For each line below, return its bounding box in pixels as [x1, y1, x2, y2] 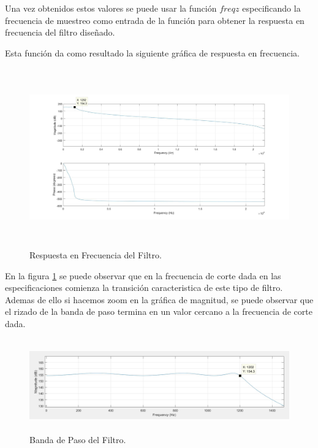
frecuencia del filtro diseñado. [5, 26, 115, 39]
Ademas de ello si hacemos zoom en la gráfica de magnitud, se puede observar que [5, 293, 314, 306]
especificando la [242, 2, 301, 14]
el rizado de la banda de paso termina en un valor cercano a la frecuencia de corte [5, 305, 312, 318]
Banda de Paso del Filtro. [29, 433, 126, 446]
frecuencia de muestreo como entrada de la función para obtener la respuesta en [5, 14, 305, 26]
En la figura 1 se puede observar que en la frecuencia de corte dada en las [5, 269, 281, 282]
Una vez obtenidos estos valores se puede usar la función [5, 2, 217, 14]
